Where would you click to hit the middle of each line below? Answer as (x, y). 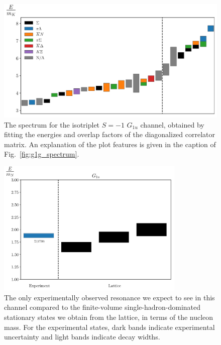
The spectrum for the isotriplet (52, 124)
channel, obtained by (172, 124)
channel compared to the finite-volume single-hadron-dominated (102, 307)
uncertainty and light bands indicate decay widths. (82, 337)
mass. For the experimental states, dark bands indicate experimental (109, 327)
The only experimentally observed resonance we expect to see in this (109, 297)
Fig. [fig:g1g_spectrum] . (42, 154)
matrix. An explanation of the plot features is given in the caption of (110, 144)
